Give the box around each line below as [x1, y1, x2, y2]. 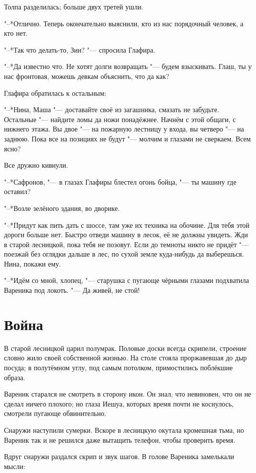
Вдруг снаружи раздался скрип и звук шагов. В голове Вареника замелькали [4, 451, 234, 462]
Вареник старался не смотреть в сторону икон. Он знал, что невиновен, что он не [4, 389, 252, 399]
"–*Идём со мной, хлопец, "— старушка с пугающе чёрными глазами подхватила [4, 275, 249, 285]
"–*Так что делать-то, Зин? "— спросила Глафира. [4, 44, 155, 55]
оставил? [4, 186, 31, 197]
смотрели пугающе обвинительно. [4, 408, 106, 418]
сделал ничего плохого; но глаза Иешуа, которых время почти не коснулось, [4, 398, 234, 408]
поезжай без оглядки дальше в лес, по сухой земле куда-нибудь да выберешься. [4, 249, 244, 259]
